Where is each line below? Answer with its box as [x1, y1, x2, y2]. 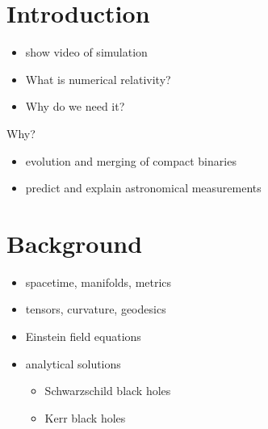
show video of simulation [25, 44, 148, 61]
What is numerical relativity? [25, 70, 171, 87]
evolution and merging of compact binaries [25, 152, 237, 169]
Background [6, 226, 143, 259]
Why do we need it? [25, 98, 125, 115]
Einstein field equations [25, 328, 141, 344]
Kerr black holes [44, 409, 126, 426]
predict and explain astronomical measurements [25, 179, 262, 196]
